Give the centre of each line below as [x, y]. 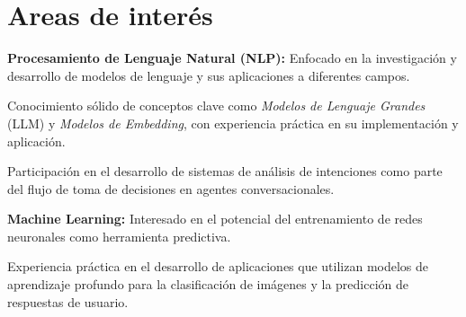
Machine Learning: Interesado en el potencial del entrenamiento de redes [215, 219]
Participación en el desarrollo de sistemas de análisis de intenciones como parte [225, 171]
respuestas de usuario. [68, 301]
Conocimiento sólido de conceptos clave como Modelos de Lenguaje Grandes [216, 106]
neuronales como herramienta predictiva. [119, 236]
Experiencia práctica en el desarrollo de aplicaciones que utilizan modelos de [218, 266]
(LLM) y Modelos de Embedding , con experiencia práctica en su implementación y [233, 123]
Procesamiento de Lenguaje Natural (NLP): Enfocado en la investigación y [232, 58]
